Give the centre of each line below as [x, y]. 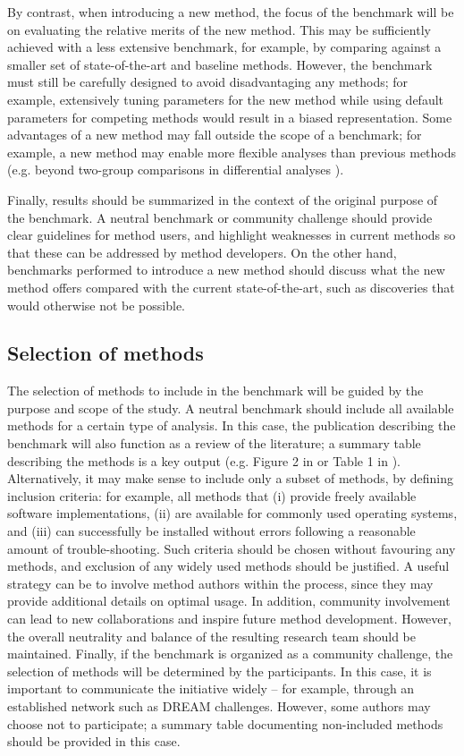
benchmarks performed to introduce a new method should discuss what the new [226, 270]
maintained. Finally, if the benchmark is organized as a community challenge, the [230, 654]
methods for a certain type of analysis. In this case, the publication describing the [232, 425]
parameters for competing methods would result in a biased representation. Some [230, 117]
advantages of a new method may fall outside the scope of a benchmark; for [215, 135]
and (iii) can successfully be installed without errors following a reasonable [211, 531]
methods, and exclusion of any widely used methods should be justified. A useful [228, 566]
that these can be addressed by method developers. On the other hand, [202, 252]
